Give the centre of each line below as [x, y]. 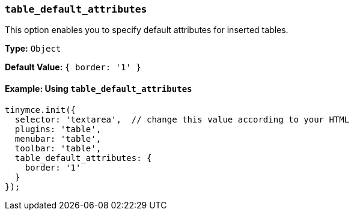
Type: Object [33, 49]
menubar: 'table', [58, 138]
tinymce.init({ [41, 110]
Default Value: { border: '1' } [73, 67]
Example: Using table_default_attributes [99, 88]
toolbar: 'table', [58, 148]
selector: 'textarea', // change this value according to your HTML [182, 119]
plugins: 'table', [58, 129]
